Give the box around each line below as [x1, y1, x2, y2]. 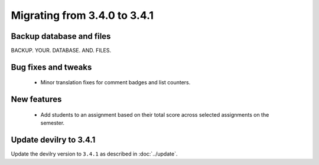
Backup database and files [11, 31, 111, 41]
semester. [40, 120, 65, 127]
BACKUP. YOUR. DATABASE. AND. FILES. [11, 47, 112, 54]
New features [11, 94, 62, 104]
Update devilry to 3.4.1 [11, 135, 96, 145]
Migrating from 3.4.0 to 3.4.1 [11, 9, 154, 22]
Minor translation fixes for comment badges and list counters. [40, 79, 191, 86]
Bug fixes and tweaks [11, 62, 92, 72]
